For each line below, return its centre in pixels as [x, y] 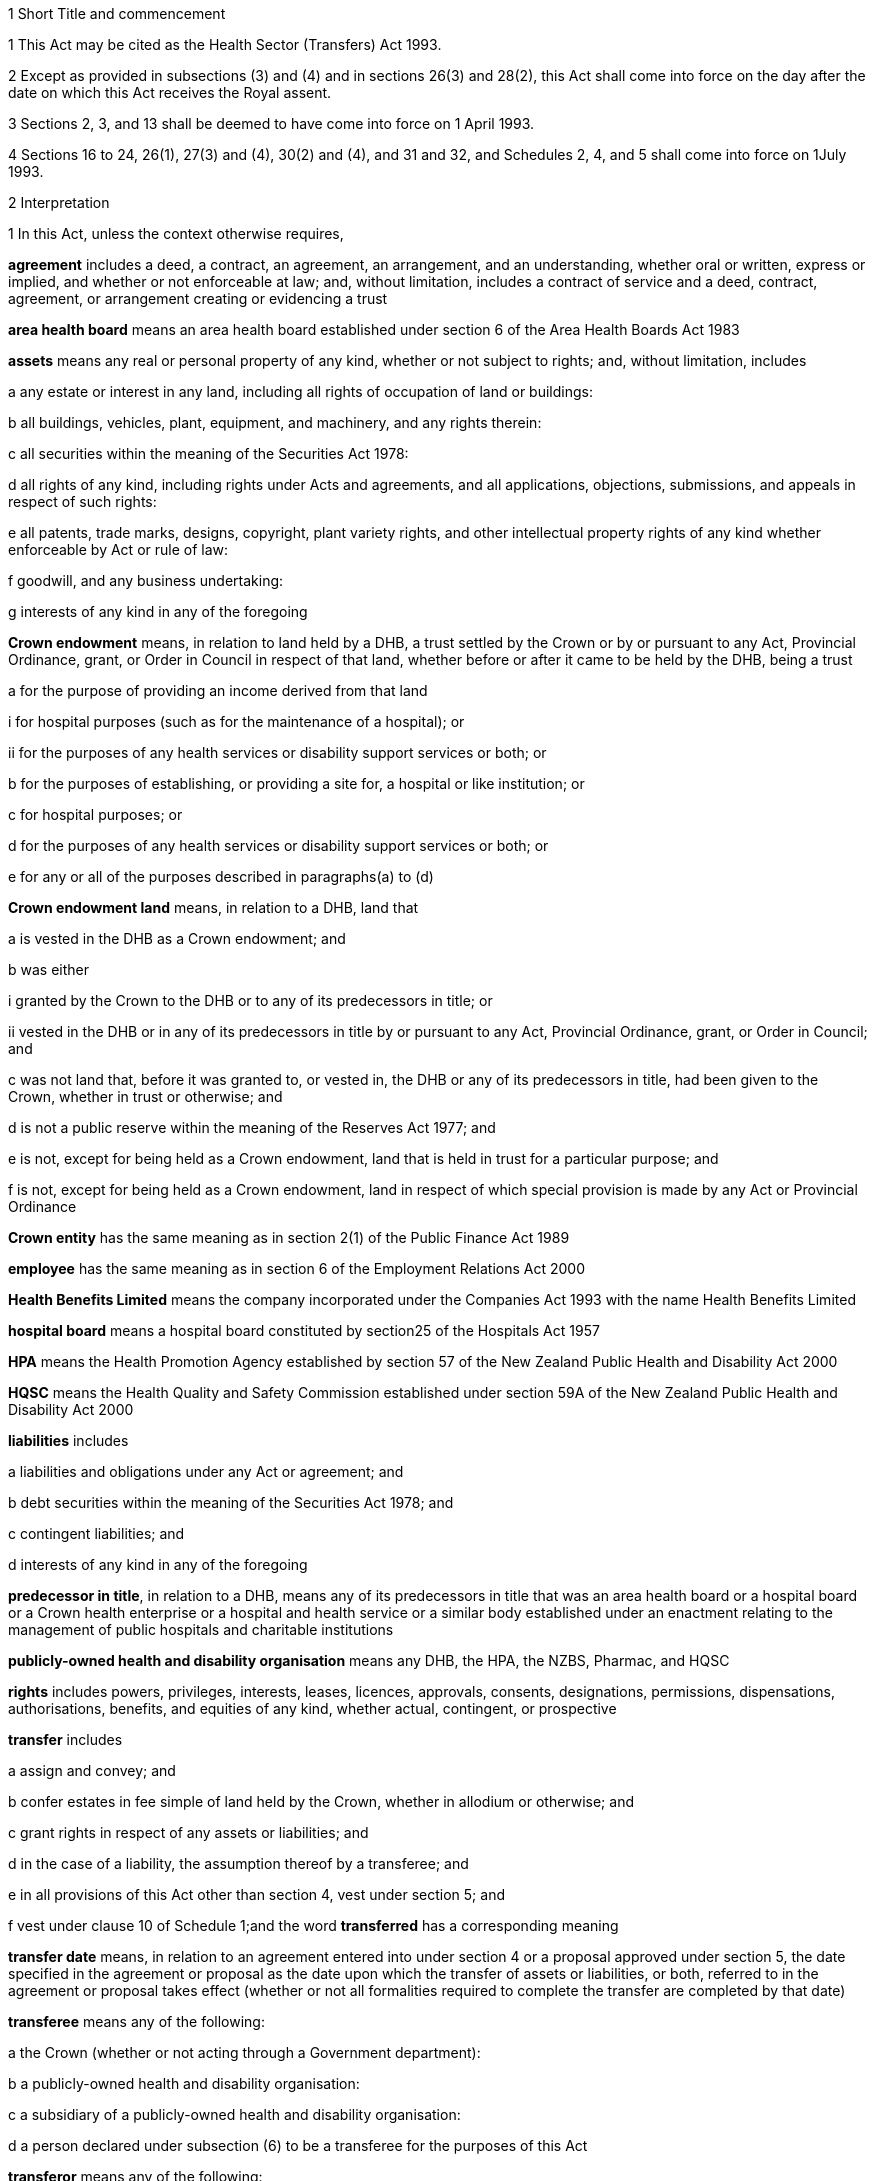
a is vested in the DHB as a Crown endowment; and [177, 938]
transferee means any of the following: [136, 2021]
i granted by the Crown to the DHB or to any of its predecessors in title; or [250, 1000]
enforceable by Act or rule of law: [118, 549]
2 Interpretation [59, 202]
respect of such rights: [82, 501]
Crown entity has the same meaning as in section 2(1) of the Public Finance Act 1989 [289, 1237]
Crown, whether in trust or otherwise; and [145, 1096]
